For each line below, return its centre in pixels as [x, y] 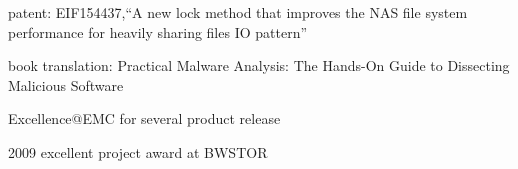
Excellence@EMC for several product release [144, 118]
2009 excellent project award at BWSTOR [138, 151]
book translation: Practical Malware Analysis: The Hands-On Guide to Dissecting [259, 65]
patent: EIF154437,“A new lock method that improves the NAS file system [238, 12]
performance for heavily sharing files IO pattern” [158, 31]
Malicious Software [66, 84]
